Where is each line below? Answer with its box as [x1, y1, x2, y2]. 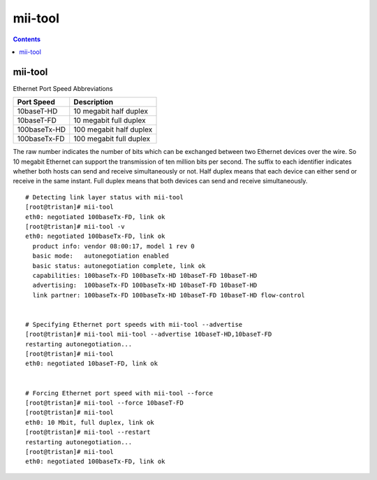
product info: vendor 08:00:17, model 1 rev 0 [32, 242, 195, 250]
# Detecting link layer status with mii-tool [25, 193, 184, 201]
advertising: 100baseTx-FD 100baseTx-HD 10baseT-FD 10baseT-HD [32, 281, 258, 290]
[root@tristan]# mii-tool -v [25, 223, 125, 230]
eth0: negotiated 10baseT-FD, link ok [25, 360, 158, 367]
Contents [13, 35, 41, 43]
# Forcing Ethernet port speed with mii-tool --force [25, 389, 213, 397]
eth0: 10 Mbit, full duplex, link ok [25, 418, 155, 426]
